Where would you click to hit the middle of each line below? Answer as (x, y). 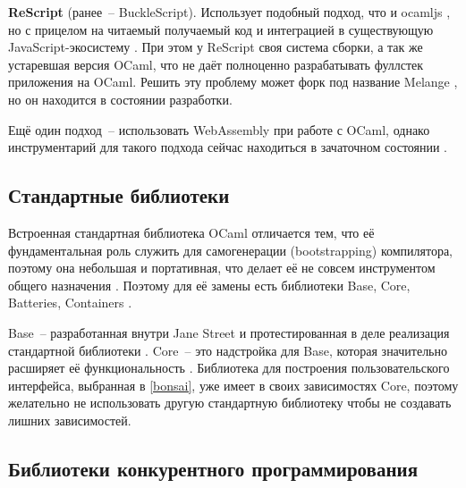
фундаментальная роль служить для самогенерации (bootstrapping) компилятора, (231, 250)
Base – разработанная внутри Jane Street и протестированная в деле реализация (229, 332)
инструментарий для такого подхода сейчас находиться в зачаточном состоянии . (228, 147)
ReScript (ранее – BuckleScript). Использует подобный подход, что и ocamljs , (229, 12)
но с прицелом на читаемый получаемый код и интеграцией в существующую (221, 29)
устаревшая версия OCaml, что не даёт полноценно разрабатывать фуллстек (216, 64)
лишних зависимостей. (70, 420)
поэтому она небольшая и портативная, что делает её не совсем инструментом (222, 268)
